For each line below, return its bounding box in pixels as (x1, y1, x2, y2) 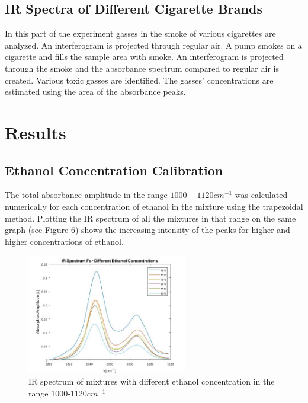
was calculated (235, 188, 288, 201)
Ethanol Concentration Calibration (5, 161, 223, 179)
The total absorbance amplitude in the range (5, 188, 168, 201)
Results (5, 120, 66, 144)
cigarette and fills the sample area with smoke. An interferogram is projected (5, 50, 284, 63)
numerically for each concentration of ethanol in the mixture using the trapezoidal (5, 200, 303, 212)
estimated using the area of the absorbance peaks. (5, 85, 186, 98)
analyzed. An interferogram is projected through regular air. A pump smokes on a (5, 39, 302, 51)
